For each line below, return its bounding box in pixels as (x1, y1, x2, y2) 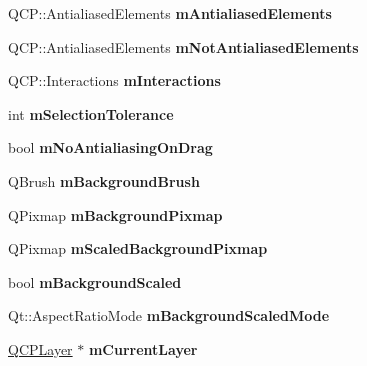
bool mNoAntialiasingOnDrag (8, 137, 213, 158)
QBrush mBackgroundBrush (8, 170, 200, 191)
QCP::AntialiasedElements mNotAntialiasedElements (8, 36, 359, 57)
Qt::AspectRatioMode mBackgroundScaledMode (8, 305, 330, 326)
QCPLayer (8, 338, 73, 359)
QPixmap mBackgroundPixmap (8, 204, 223, 225)
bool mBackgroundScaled (8, 271, 182, 292)
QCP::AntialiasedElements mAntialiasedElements (8, 3, 332, 23)
